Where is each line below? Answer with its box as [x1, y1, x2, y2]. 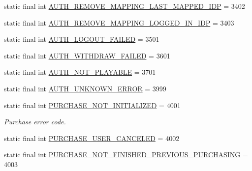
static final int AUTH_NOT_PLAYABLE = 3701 [4, 67, 156, 77]
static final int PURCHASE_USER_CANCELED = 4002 [4, 133, 180, 143]
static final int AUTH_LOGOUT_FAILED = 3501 [4, 34, 159, 44]
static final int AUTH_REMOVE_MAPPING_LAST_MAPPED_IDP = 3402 [4, 1, 245, 11]
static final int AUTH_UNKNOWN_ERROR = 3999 [4, 83, 166, 93]
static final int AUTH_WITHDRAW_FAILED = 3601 [4, 50, 170, 60]
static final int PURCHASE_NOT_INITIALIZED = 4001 [4, 100, 181, 110]
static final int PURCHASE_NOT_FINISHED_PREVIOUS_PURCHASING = [4, 149, 248, 160]
